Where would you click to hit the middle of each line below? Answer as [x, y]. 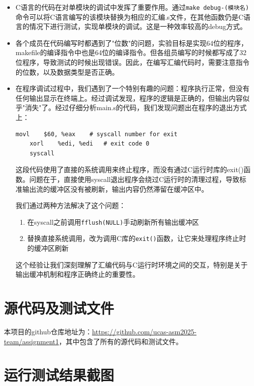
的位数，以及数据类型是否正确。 [67, 72]
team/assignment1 [31, 341]
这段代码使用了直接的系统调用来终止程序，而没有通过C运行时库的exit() [129, 169]
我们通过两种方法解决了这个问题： [71, 205]
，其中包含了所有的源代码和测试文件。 [121, 341]
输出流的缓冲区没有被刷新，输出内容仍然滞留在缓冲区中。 [115, 189]
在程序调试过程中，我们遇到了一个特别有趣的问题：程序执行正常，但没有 [132, 88]
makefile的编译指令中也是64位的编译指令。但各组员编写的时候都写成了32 [131, 52]
